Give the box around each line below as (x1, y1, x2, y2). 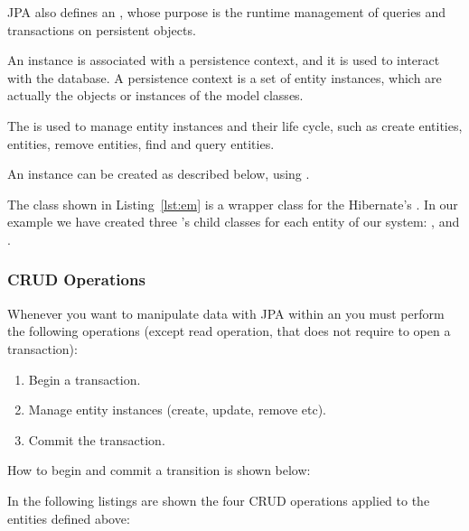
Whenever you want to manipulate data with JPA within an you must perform (7, 303, 445, 322)
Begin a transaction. (28, 369, 141, 388)
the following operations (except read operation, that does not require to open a (7, 321, 451, 340)
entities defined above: (7, 508, 130, 527)
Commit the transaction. (28, 430, 165, 449)
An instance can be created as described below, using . (7, 164, 310, 183)
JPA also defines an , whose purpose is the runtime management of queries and (7, 3, 446, 21)
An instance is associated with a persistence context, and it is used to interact (7, 51, 440, 70)
